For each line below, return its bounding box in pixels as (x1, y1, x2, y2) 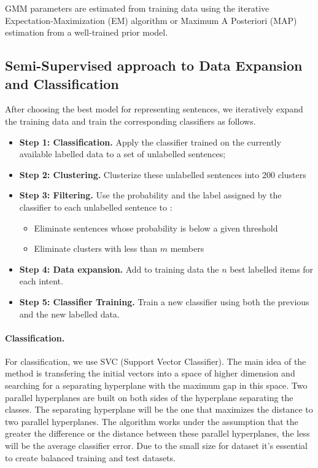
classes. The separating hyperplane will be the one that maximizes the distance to (5, 403, 313, 416)
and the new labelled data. (19, 307, 120, 320)
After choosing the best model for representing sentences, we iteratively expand (5, 103, 303, 115)
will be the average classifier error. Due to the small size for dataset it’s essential (5, 439, 308, 452)
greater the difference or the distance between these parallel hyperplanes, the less (5, 427, 310, 440)
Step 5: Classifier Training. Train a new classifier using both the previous (19, 295, 309, 308)
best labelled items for (230, 262, 314, 275)
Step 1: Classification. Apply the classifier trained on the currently (19, 135, 281, 148)
